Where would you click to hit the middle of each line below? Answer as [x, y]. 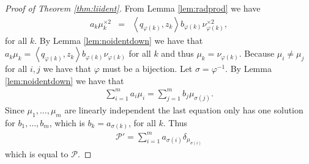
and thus [177, 53]
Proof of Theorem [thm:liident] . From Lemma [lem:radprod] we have [133, 8]
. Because [257, 53]
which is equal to [37, 153]
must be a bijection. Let [147, 69]
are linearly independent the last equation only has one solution [184, 109]
